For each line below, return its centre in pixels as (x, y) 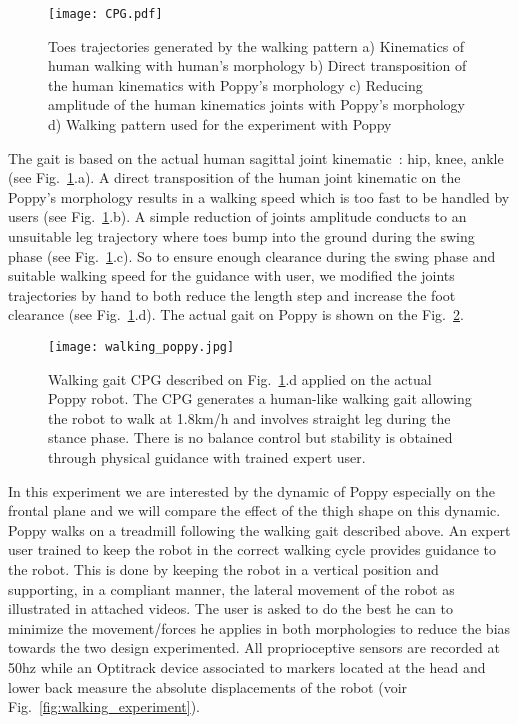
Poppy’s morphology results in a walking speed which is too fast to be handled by (259, 196)
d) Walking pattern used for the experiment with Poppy (220, 124)
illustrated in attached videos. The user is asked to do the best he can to (231, 608)
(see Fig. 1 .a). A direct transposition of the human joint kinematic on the (234, 177)
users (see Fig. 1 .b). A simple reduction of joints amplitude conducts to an (237, 216)
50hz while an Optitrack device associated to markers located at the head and (247, 666)
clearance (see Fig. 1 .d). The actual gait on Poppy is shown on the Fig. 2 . (236, 314)
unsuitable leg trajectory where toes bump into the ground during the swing (241, 236)
